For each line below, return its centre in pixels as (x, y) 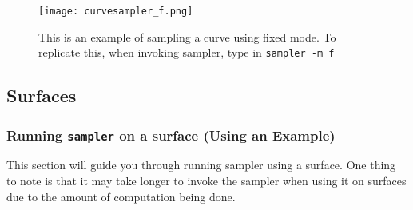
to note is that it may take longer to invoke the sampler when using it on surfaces (206, 181)
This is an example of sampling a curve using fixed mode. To (187, 36)
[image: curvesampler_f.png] (116, 11)
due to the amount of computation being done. (121, 196)
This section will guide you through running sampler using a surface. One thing (201, 165)
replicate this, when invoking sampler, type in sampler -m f (187, 52)
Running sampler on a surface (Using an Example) (171, 135)
